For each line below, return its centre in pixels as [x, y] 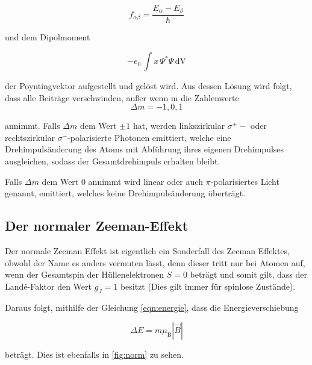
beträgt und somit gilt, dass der [248, 274]
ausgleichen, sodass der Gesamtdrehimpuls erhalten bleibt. [113, 161]
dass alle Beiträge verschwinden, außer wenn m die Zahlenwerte [122, 97]
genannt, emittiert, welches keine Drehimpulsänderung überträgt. [125, 193]
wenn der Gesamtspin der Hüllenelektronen [85, 274]
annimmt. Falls [33, 126]
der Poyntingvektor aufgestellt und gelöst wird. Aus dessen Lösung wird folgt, [148, 86]
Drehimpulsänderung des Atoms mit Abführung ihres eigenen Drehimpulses [145, 149]
